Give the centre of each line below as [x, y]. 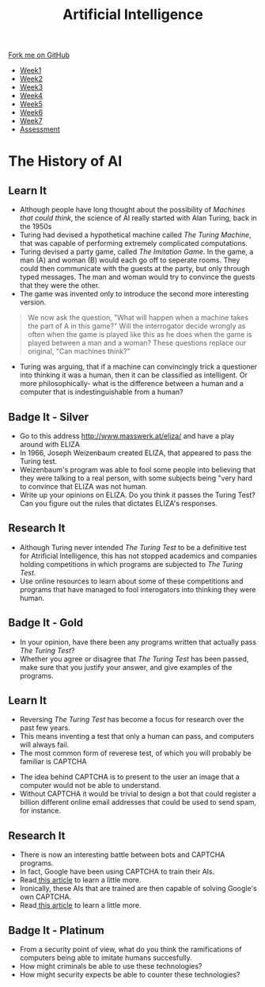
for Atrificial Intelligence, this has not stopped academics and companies [138, 556]
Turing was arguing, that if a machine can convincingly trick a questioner [138, 367]
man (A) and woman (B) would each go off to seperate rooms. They [130, 260]
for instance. [40, 811]
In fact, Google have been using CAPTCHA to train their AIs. [117, 872]
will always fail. [44, 745]
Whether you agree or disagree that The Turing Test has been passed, [134, 659]
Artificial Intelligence [133, 15]
